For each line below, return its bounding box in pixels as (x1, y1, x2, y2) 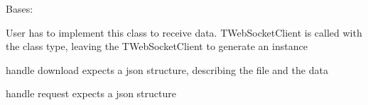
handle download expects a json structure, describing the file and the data (6, 62, 328, 77)
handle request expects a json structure (6, 86, 176, 101)
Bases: (6, 1, 33, 16)
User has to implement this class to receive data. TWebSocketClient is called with (6, 25, 362, 39)
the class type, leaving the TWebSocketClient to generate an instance (6, 39, 308, 54)
